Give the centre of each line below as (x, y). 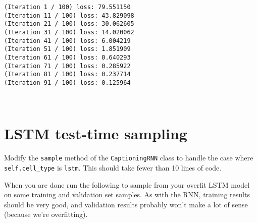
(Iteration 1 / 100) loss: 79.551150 (67, 7)
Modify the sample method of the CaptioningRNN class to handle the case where (129, 158)
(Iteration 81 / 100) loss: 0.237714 (67, 74)
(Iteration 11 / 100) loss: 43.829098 (69, 15)
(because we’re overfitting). (46, 214)
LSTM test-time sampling (96, 133)
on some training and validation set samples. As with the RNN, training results (127, 194)
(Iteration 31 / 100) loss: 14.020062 (69, 32)
